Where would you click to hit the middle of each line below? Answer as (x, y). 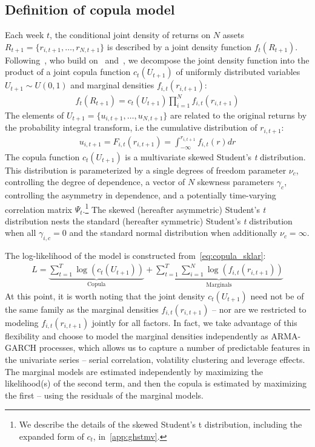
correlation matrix (38, 209)
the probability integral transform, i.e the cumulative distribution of (131, 127)
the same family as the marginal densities (82, 309)
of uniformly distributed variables (238, 72)
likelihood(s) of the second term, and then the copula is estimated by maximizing (156, 383)
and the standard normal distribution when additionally (173, 233)
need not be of (277, 295)
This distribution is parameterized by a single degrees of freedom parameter (146, 170)
